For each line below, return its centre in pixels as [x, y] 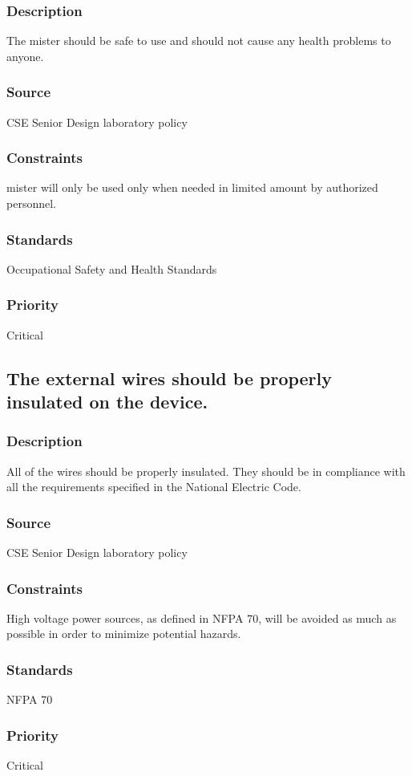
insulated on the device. [107, 402]
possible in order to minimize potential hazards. [124, 634]
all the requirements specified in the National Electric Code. [154, 487]
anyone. [25, 56]
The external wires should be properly [170, 378]
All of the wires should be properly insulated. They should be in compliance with [206, 471]
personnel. [31, 203]
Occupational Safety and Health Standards [112, 268]
